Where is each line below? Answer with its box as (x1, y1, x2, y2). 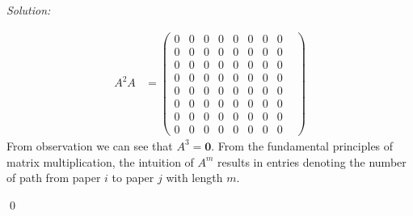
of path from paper (6, 169, 101, 186)
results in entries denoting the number (217, 153, 407, 170)
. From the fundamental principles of (211, 137, 394, 154)
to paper (112, 169, 154, 186)
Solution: (6, 2, 51, 18)
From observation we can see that (6, 137, 173, 154)
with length (166, 169, 223, 186)
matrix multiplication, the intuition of (6, 153, 194, 170)
